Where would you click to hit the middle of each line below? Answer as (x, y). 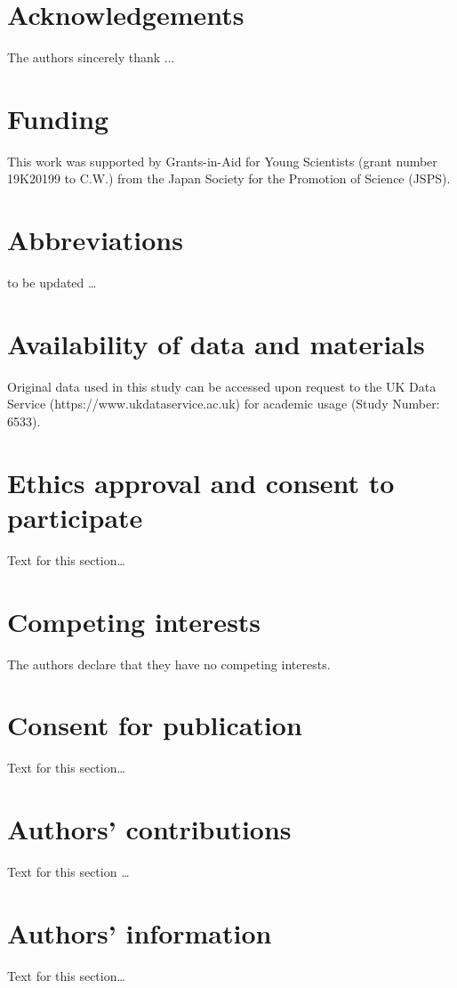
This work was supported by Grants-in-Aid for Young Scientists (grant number (222, 161)
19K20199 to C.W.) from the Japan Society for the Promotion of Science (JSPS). (229, 178)
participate (75, 518)
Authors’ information (140, 932)
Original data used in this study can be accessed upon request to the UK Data (222, 386)
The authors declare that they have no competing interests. (169, 664)
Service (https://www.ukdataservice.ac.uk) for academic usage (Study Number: (224, 404)
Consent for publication (155, 725)
